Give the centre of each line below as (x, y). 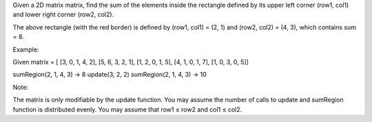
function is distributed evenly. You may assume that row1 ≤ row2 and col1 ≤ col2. (127, 109)
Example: (26, 49)
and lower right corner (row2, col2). (63, 14)
